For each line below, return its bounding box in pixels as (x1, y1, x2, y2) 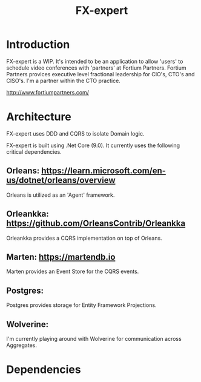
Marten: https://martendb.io (6, 252, 116, 262)
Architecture (6, 110, 71, 124)
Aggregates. (6, 341, 38, 349)
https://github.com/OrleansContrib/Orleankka (6, 219, 186, 229)
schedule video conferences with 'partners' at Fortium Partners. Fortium (6, 64, 186, 71)
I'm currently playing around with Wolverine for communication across (6, 335, 182, 342)
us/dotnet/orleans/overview (6, 175, 116, 185)
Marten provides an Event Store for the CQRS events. (6, 268, 139, 275)
